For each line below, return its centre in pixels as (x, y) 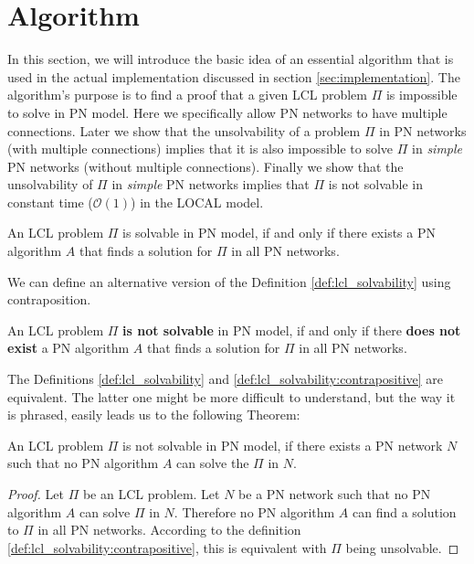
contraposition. (49, 299)
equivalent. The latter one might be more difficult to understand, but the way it (232, 396)
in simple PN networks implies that (211, 184)
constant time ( (50, 202)
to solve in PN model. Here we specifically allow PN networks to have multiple (227, 112)
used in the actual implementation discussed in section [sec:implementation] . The (234, 76)
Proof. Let (36, 494)
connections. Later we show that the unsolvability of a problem (184, 130)
